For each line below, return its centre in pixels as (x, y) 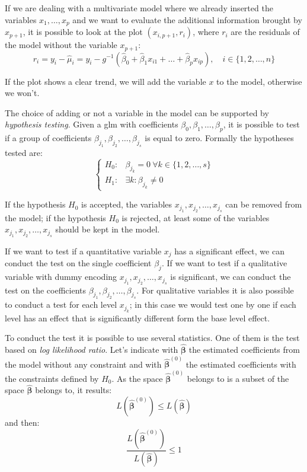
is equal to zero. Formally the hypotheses (219, 138)
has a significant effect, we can (229, 251)
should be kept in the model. (108, 229)
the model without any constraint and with (83, 364)
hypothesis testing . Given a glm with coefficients (92, 124)
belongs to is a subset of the (238, 378)
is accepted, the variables (127, 204)
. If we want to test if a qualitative (224, 263)
